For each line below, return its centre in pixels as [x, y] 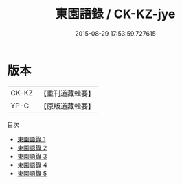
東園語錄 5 [32, 173]
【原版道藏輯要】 [67, 106]
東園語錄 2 [32, 148]
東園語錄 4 [32, 165]
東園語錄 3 [32, 156]
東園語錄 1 [31, 139]
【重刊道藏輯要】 [67, 93]
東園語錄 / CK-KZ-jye [115, 14]
